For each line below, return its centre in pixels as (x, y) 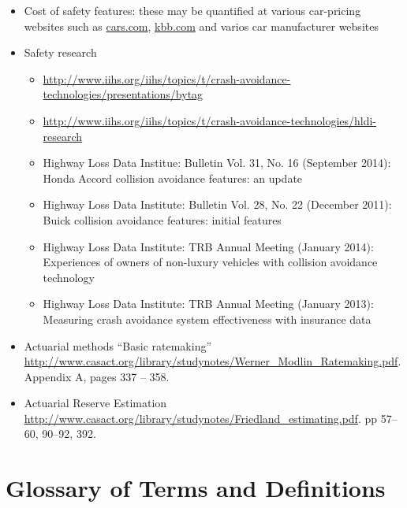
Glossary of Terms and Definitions (196, 488)
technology (69, 277)
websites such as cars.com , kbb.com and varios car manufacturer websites (201, 26)
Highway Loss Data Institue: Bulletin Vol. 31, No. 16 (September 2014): (217, 163)
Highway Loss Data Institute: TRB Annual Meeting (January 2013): (208, 304)
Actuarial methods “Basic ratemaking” (118, 345)
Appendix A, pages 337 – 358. (97, 376)
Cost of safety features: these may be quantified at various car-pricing (192, 10)
